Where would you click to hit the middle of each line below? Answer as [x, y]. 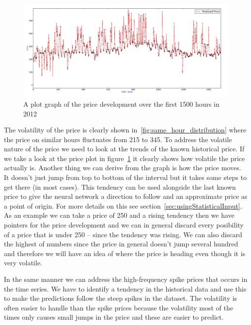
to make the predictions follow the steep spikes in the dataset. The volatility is [121, 298]
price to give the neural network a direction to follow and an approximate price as [126, 196]
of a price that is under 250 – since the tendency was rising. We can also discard [123, 234]
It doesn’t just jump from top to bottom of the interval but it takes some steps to [125, 177]
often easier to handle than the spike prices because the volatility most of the [118, 307]
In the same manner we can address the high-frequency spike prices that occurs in [126, 279]
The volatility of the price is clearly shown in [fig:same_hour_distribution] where [125, 130]
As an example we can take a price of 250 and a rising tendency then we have [119, 215]
